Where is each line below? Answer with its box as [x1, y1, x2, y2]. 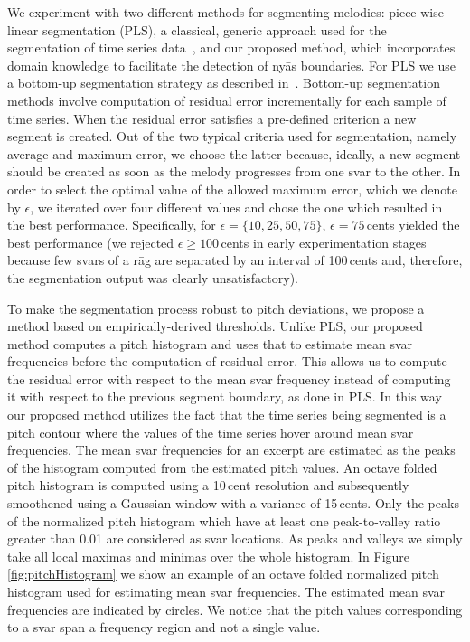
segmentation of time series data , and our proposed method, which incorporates [7, 38, 456, 57]
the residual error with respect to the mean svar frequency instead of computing [7, 369, 451, 388]
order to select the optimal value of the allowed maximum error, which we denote [7, 179, 457, 198]
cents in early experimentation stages [221, 232, 427, 251]
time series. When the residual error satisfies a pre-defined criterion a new [7, 109, 417, 127]
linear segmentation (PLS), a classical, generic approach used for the [7, 20, 387, 39]
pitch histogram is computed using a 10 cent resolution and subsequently [7, 476, 409, 495]
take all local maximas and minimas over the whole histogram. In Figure [7, 546, 410, 565]
